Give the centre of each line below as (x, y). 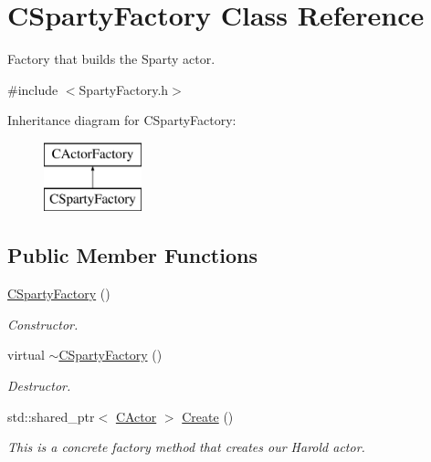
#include (33, 89)
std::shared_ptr (51, 416)
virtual (26, 355)
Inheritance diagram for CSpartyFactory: (122, 120)
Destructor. (39, 386)
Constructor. (43, 324)
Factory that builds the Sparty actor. (111, 59)
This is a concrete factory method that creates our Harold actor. (186, 447)
